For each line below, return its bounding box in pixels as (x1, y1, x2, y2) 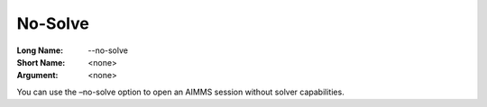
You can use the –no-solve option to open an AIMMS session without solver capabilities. (16, 86, 345, 97)
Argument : (16, 70, 59, 81)
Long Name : (16, 45, 63, 56)
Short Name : (16, 57, 66, 67)
